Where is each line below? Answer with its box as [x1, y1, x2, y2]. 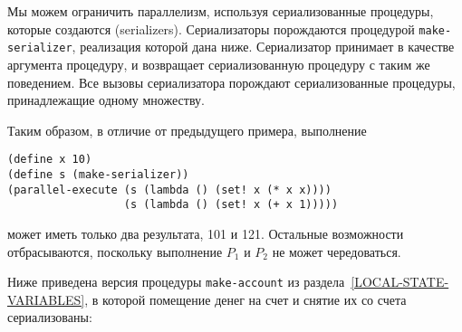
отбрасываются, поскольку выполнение [7, 242, 223, 261]
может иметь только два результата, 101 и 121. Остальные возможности [7, 223, 404, 242]
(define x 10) [7, 153, 92, 166]
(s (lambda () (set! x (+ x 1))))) [123, 198, 339, 212]
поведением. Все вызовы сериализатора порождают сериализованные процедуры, [7, 72, 456, 91]
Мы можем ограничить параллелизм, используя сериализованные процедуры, [7, 2, 434, 20]
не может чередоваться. [272, 242, 401, 261]
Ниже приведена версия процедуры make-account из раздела [7, 272, 345, 291]
